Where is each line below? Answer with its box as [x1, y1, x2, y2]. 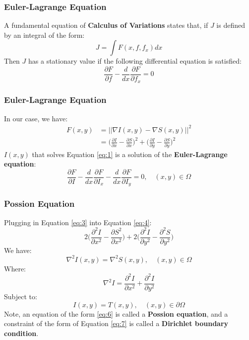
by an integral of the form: [4, 29, 85, 40]
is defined [216, 20, 245, 30]
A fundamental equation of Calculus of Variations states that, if [4, 20, 208, 30]
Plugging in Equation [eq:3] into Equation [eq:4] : [4, 217, 152, 227]
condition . [4, 328, 39, 338]
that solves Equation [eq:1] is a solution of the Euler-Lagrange [32, 149, 228, 159]
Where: [4, 263, 26, 273]
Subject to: [4, 291, 37, 302]
